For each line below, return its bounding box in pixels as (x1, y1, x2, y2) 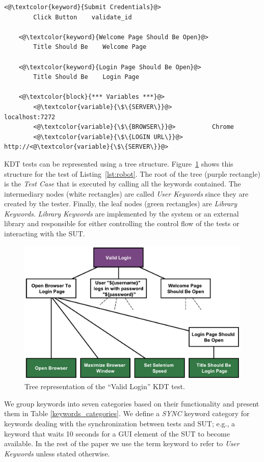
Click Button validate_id (33, 13, 132, 21)
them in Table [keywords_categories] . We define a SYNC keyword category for (4, 408, 250, 419)
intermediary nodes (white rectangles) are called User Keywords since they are (4, 188, 249, 199)
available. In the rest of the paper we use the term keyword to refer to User (4, 438, 240, 449)
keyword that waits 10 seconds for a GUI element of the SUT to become (4, 428, 230, 439)
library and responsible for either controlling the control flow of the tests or (4, 218, 240, 229)
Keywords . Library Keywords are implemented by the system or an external (4, 208, 239, 219)
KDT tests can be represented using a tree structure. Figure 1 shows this (4, 158, 233, 169)
